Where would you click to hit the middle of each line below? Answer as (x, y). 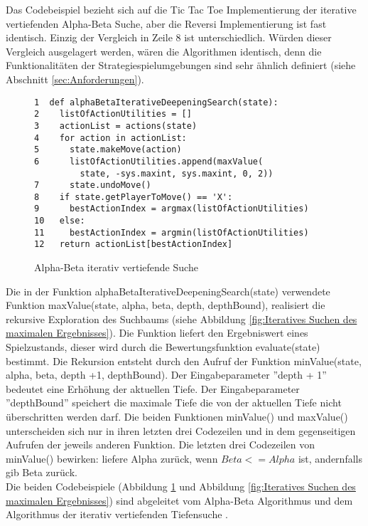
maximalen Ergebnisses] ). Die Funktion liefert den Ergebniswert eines (157, 333)
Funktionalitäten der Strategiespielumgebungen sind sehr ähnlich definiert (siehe (181, 65)
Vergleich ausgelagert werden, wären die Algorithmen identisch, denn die (164, 51)
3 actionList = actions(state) (116, 126)
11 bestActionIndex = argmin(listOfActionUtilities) (172, 232)
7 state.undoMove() (93, 185)
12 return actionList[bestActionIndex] (134, 244)
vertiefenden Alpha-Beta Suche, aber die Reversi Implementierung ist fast (166, 23)
